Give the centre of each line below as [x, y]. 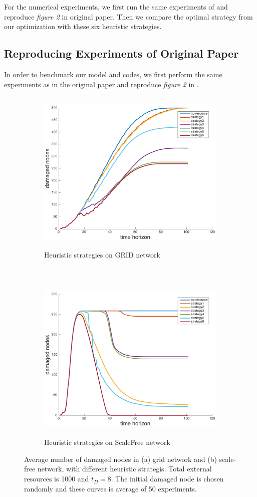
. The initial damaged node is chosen [167, 479]
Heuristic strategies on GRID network [102, 255]
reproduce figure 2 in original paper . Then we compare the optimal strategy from [128, 16]
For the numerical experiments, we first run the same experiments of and [116, 7]
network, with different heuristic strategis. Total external [124, 469]
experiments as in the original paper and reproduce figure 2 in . [101, 84]
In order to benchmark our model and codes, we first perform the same [113, 74]
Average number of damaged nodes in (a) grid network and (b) [120, 459]
